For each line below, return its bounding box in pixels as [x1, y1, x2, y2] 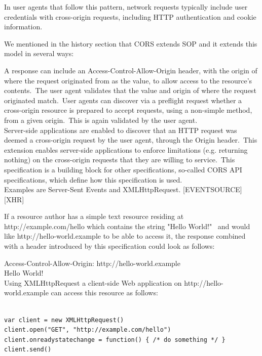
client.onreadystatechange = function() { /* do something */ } [4, 336, 226, 343]
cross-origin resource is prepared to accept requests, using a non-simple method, [4, 105, 252, 115]
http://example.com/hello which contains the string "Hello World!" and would [4, 220, 250, 231]
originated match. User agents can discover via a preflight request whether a [4, 95, 242, 105]
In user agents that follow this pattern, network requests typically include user [4, 2, 248, 12]
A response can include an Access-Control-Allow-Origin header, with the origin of [4, 65, 257, 75]
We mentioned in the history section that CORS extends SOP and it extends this [4, 38, 257, 49]
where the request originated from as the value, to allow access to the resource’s [4, 75, 252, 85]
